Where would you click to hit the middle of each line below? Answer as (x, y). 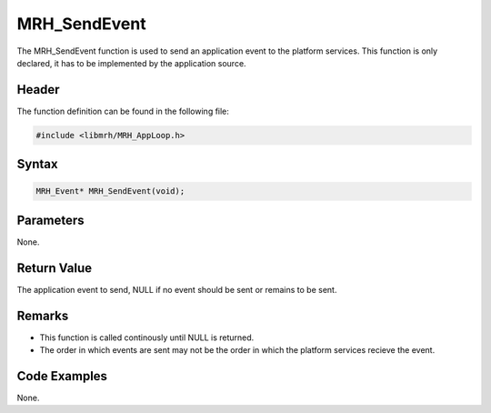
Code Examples (62, 376)
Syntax (37, 164)
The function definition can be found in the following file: (123, 111)
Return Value (55, 268)
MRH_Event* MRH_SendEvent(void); (110, 191)
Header (38, 90)
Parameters (50, 220)
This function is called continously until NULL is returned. (147, 337)
